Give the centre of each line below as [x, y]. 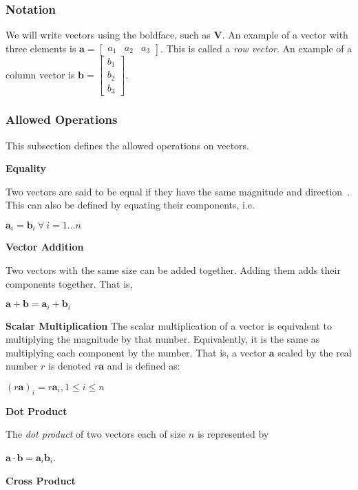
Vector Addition [45, 247]
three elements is [41, 48]
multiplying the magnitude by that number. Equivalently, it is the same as [163, 339]
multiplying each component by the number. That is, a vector [136, 352]
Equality [26, 168]
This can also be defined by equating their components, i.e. [130, 205]
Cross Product [41, 480]
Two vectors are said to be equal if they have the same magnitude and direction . [178, 191]
